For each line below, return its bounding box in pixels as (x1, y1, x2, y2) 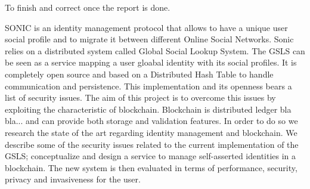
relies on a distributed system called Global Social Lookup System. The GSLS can (5, 44, 305, 57)
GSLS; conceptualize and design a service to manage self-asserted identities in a (5, 150, 296, 162)
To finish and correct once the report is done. (5, 1, 170, 13)
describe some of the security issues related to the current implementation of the (5, 138, 299, 150)
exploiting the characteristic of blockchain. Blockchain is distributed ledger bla (5, 103, 292, 115)
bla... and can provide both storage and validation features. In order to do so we (5, 114, 298, 127)
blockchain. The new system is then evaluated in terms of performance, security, (5, 161, 297, 173)
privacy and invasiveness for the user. (5, 173, 141, 185)
